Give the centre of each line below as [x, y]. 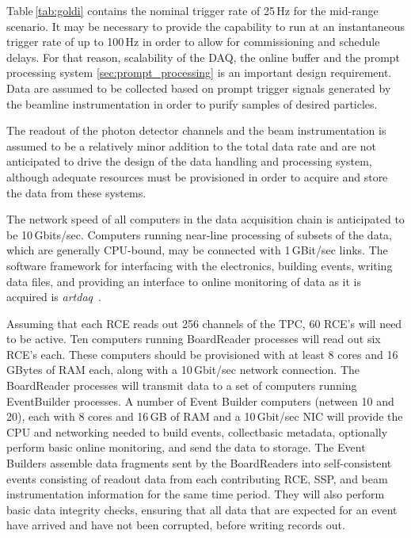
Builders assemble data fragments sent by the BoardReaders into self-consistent [199, 463]
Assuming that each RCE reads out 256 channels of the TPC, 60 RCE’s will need [204, 323]
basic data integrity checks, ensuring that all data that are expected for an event [202, 509]
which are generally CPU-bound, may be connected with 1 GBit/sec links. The [197, 250]
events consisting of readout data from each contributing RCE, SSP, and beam [197, 478]
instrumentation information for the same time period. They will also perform [196, 494]
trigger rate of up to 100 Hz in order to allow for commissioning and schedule [193, 42]
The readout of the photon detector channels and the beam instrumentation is [196, 130]
